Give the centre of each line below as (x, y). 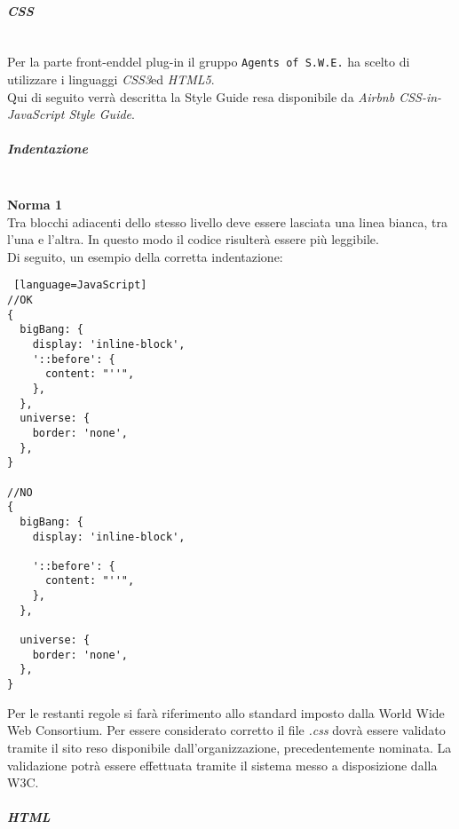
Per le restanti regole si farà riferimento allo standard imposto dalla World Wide (226, 712)
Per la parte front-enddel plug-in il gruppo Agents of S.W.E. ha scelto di (209, 62)
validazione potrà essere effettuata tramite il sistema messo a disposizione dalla (222, 765)
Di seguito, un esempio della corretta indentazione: (145, 256)
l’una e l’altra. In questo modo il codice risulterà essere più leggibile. (193, 239)
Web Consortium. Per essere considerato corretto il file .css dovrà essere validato (226, 730)
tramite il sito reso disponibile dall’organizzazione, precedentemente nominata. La (229, 747)
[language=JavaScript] (80, 285)
